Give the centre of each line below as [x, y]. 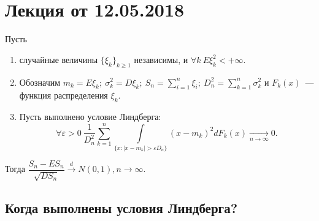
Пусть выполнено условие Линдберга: [90, 117]
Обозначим [40, 82]
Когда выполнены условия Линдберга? [121, 207]
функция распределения [63, 95]
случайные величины [59, 59]
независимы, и [161, 59]
